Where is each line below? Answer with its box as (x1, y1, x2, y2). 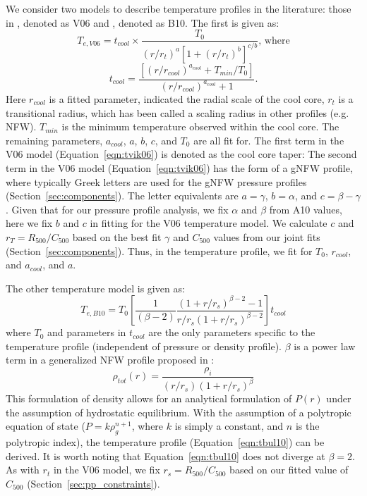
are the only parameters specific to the (148, 325, 315, 340)
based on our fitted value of (229, 462, 349, 477)
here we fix (6, 216, 53, 230)
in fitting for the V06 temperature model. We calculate (90, 216, 327, 230)
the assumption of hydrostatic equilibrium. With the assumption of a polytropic (6, 404, 351, 419)
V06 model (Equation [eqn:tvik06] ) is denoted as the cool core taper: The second (6, 147, 357, 161)
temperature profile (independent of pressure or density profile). (6, 338, 282, 353)
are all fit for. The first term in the (193, 132, 344, 147)
